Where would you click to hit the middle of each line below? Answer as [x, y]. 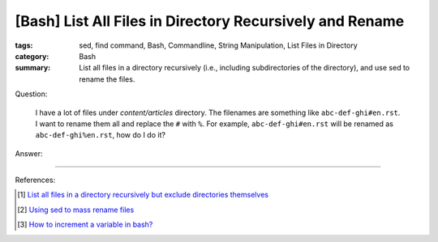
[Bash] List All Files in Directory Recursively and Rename [210, 21]
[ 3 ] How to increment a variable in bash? [85, 225]
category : [32, 56]
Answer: [29, 153]
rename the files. [107, 79]
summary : [33, 68]
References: [35, 180]
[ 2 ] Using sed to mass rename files [76, 210]
